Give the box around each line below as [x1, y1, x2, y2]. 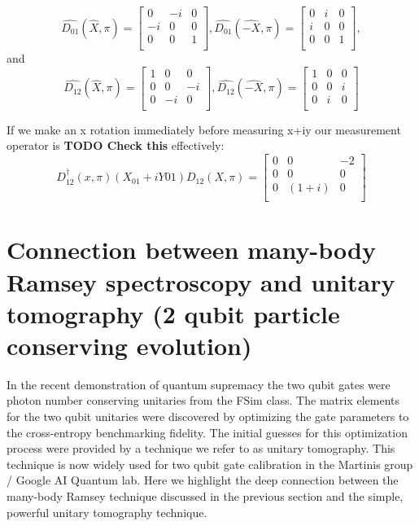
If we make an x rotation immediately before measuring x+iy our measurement [7, 121, 401, 138]
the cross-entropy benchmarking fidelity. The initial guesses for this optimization [7, 423, 408, 441]
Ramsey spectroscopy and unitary [7, 265, 395, 298]
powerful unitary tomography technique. [7, 503, 207, 520]
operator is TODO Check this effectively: [7, 137, 225, 154]
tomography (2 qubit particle [7, 296, 340, 330]
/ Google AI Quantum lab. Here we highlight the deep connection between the [7, 471, 399, 489]
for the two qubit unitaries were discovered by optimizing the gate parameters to [7, 408, 409, 425]
